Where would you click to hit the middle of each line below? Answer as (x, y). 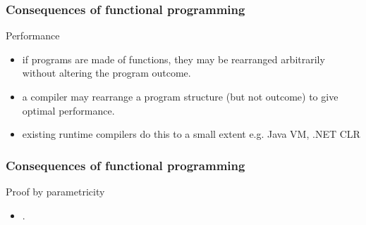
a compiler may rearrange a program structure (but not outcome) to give (180, 96)
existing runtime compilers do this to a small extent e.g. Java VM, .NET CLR (191, 134)
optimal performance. (68, 110)
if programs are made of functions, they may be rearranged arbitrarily (173, 59)
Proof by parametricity (55, 191)
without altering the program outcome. (106, 73)
